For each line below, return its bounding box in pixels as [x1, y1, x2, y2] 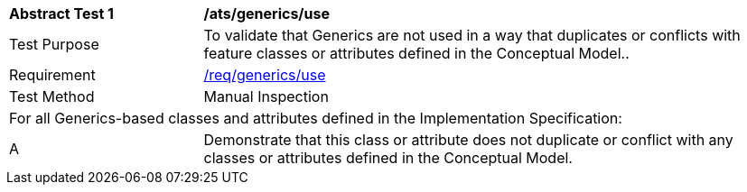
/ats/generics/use [203, 5, 331, 23]
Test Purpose [9, 35, 99, 53]
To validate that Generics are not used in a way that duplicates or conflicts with [203, 26, 741, 44]
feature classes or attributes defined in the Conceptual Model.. [203, 44, 630, 62]
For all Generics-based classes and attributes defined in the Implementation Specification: [9, 109, 622, 127]
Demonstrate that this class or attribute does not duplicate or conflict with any [203, 131, 733, 149]
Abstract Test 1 [9, 5, 114, 23]
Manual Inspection [203, 87, 329, 105]
